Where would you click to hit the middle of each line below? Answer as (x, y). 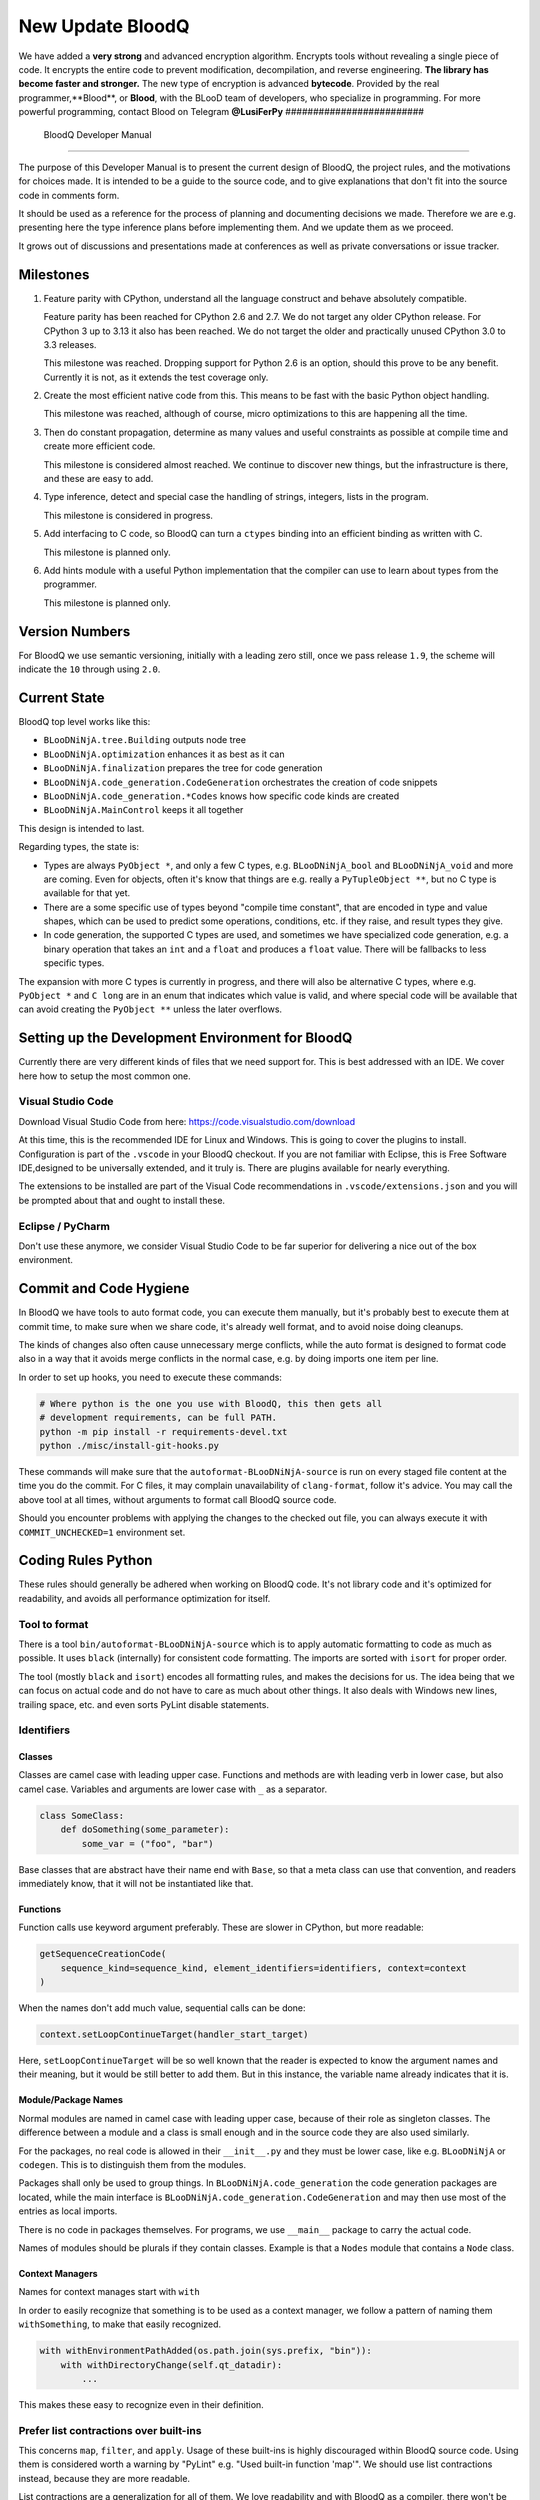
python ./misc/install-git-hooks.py (129, 1445)
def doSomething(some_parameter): (145, 1829)
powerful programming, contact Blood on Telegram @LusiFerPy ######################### (221, 112)
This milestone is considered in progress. (128, 515)
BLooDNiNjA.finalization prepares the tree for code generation (183, 768)
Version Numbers (74, 631)
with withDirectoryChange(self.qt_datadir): (171, 2364)
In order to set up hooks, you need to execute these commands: (150, 1377)
